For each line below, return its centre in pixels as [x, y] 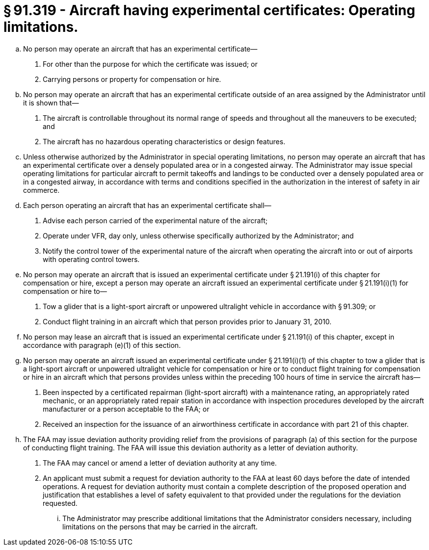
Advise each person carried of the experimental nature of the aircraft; [155, 220]
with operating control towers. [91, 259]
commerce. [41, 190]
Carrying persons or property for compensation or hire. [132, 79]
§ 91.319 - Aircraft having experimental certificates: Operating [209, 10]
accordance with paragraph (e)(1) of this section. [102, 345]
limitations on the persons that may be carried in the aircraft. [160, 526]
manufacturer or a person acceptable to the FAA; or [126, 409]
